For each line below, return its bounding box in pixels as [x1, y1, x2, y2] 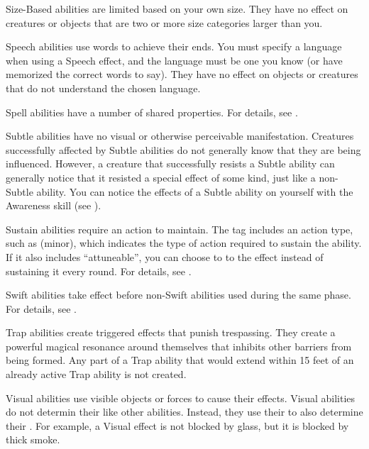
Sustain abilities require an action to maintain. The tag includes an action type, [6, 221, 353, 236]
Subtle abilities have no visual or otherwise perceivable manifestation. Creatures [6, 128, 354, 143]
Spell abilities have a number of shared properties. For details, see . [6, 104, 298, 119]
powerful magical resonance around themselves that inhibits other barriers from [6, 338, 352, 353]
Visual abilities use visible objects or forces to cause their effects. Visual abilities [6, 390, 355, 405]
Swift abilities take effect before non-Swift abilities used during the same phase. [6, 287, 351, 302]
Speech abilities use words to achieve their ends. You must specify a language [6, 39, 342, 54]
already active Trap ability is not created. [6, 367, 187, 382]
